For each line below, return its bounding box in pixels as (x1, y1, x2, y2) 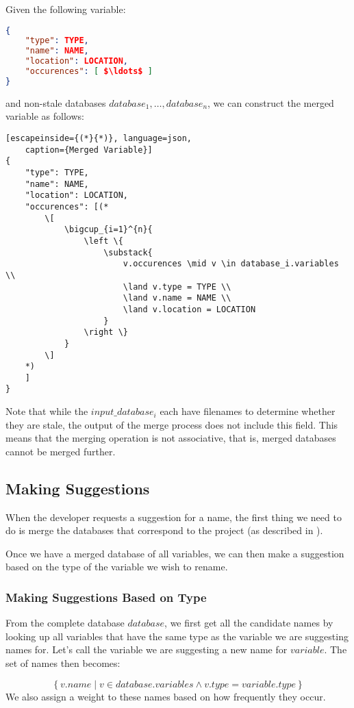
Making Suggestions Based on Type (5, 589, 207, 605)
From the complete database (5, 616, 125, 630)
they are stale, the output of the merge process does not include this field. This (5, 417, 338, 431)
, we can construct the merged (207, 95, 334, 110)
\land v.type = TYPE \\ (123, 281, 231, 292)
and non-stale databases (5, 95, 106, 110)
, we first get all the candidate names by (164, 616, 333, 630)
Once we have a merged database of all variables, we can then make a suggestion (5, 546, 344, 560)
